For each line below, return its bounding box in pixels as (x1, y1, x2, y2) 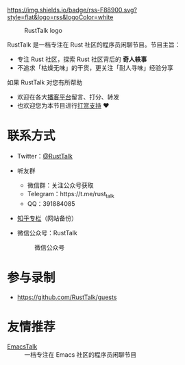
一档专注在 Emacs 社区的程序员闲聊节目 (24, 350, 137, 359)
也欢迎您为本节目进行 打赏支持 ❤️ (16, 102, 110, 109)
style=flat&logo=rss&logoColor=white (7, 13, 114, 21)
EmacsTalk (7, 342, 38, 351)
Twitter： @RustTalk (16, 152, 73, 160)
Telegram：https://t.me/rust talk (27, 189, 114, 200)
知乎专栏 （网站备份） (16, 214, 77, 222)
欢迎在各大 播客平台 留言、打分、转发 (16, 93, 120, 101)
